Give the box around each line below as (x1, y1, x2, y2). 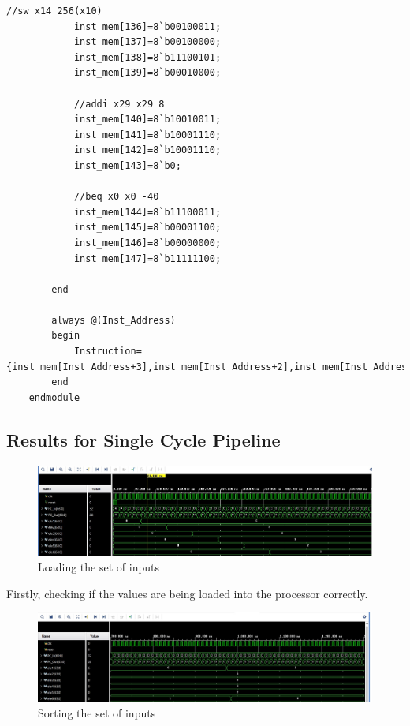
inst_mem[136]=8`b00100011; (73, 21, 222, 32)
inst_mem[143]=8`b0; (73, 159, 181, 171)
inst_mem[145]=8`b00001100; (73, 222, 222, 234)
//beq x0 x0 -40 (73, 191, 159, 203)
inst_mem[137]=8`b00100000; (73, 36, 222, 48)
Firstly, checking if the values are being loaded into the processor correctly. (6, 585, 368, 601)
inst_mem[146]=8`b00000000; (73, 237, 222, 249)
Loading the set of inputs (38, 559, 159, 575)
